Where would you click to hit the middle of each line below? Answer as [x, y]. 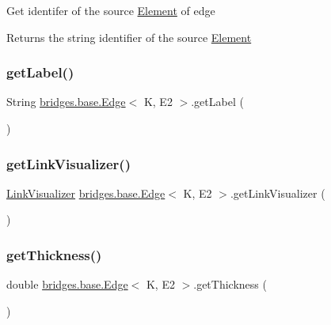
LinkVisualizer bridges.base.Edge [86, 193]
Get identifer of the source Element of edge [111, 10]
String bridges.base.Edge [66, 102]
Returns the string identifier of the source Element [129, 37]
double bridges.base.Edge [67, 284]
